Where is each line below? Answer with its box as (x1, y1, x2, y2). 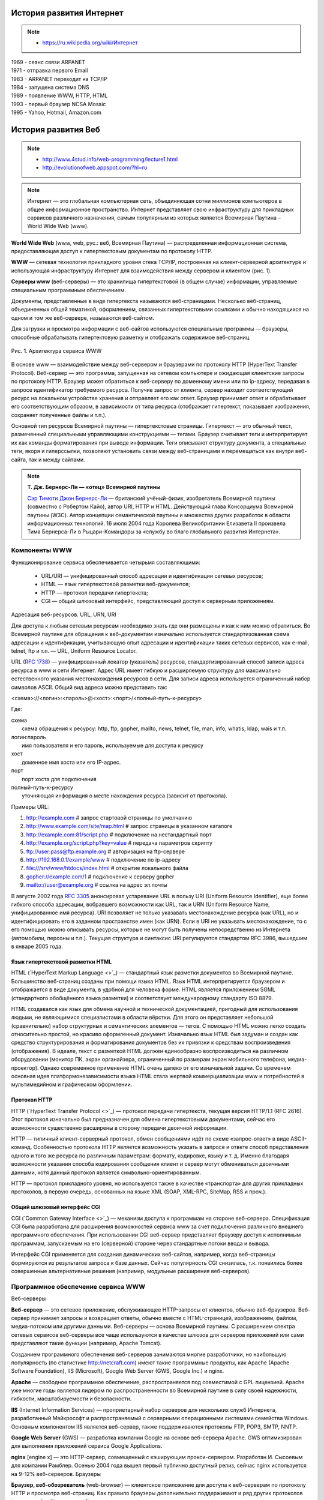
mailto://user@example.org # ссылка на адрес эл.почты (26, 881, 167, 889)
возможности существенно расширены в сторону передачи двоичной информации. (11, 1124, 228, 1131)
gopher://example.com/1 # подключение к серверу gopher (26, 873, 175, 880)
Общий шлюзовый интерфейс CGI (11, 1204, 101, 1211)
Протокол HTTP (11, 1096, 53, 1103)
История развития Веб (11, 124, 100, 134)
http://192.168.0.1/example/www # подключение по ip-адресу (26, 856, 181, 863)
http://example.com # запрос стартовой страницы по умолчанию (26, 814, 192, 821)
